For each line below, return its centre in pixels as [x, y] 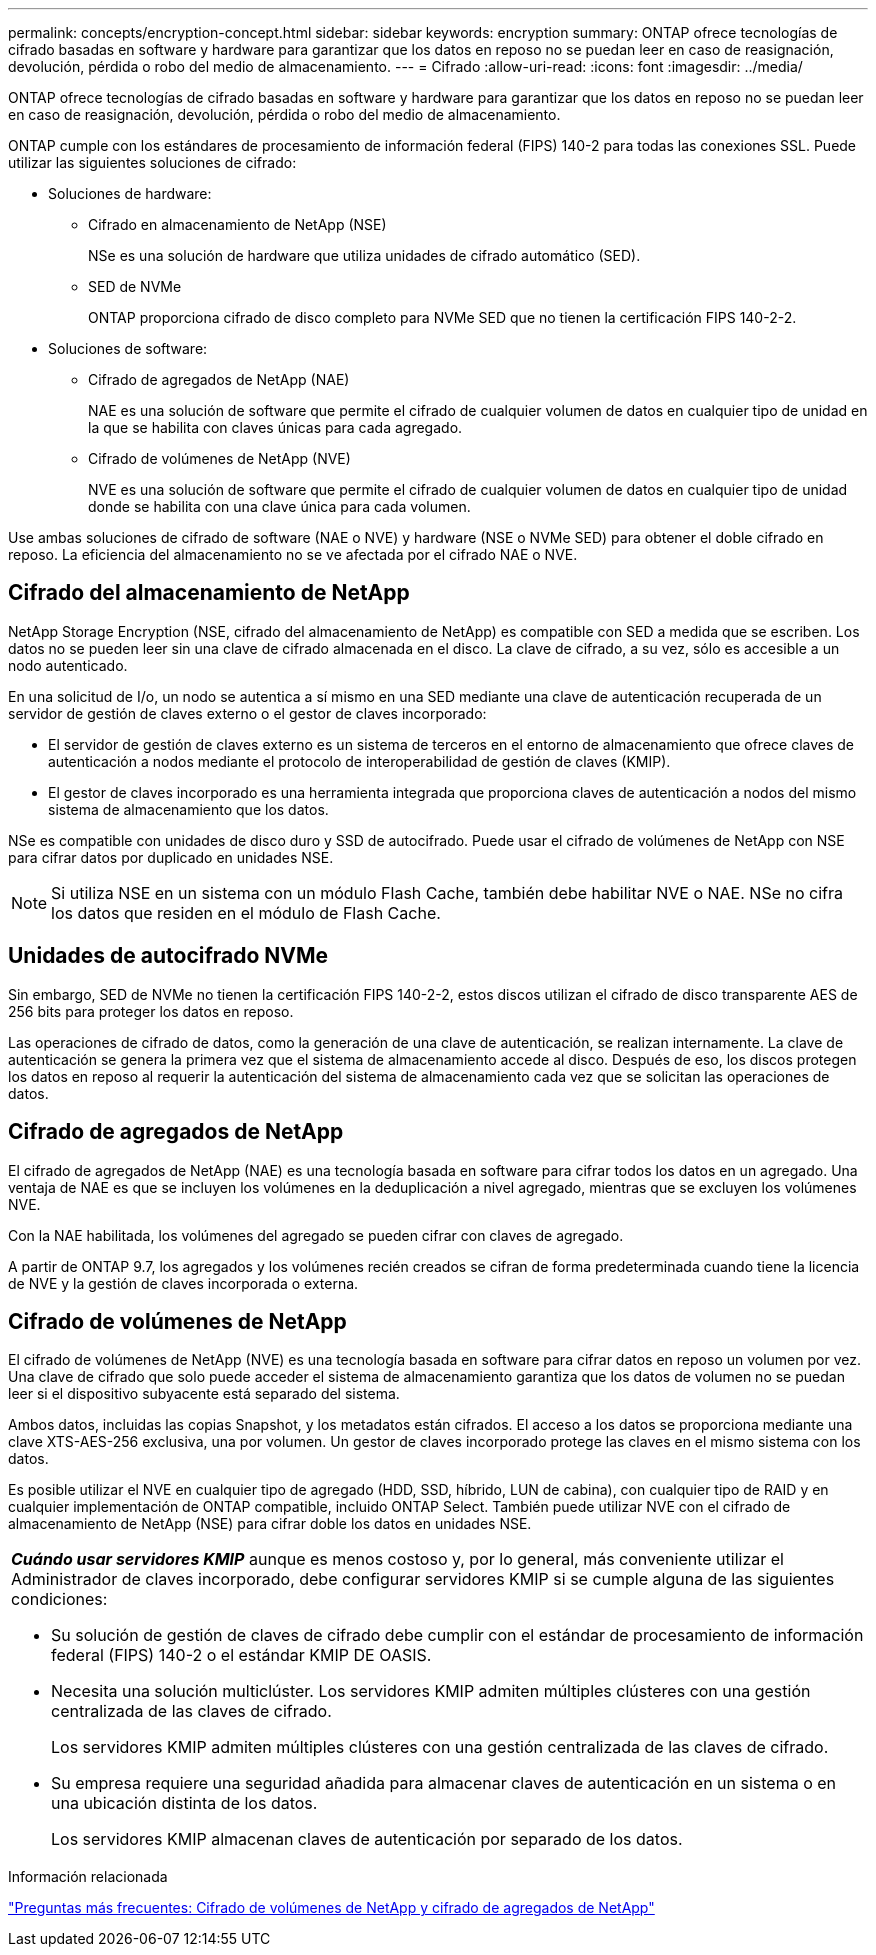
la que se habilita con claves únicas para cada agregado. [275, 427]
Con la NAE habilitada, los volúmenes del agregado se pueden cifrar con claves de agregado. [316, 1235]
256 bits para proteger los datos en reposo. [151, 1011]
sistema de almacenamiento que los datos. [188, 809]
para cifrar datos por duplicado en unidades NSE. [171, 857]
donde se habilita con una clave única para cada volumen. [279, 506]
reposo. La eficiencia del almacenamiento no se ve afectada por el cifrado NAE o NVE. [293, 554]
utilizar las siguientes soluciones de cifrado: [152, 162]
